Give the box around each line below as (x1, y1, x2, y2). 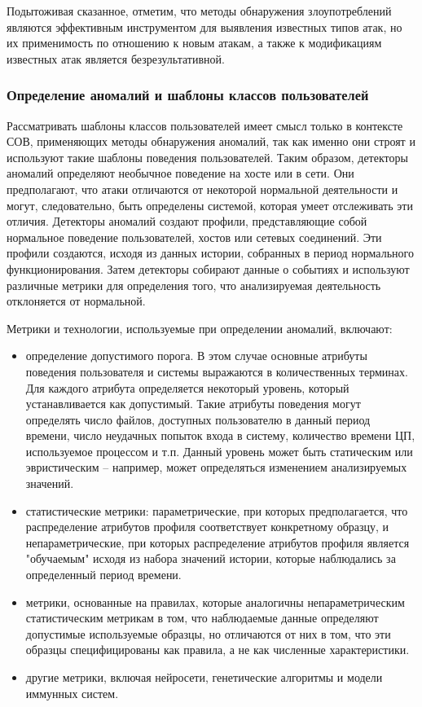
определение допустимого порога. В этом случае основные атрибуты (25, 347, 367, 364)
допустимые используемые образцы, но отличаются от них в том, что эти (25, 625, 391, 642)
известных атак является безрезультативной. (7, 50, 225, 67)
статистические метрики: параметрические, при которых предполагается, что (25, 502, 408, 519)
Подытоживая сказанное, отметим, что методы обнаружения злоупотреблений (7, 2, 392, 19)
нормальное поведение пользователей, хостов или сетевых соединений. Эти (7, 228, 382, 245)
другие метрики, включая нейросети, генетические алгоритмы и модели (25, 669, 383, 685)
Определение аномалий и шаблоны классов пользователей (7, 85, 369, 105)
